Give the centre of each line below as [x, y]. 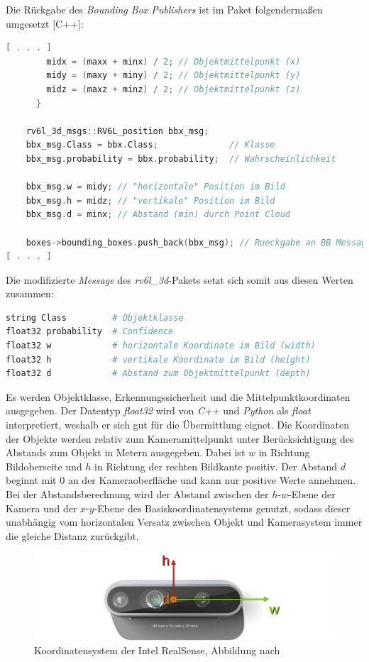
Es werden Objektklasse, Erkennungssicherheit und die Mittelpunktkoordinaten [178, 396]
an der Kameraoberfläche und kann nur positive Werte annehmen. [212, 480]
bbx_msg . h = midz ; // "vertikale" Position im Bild [150, 200]
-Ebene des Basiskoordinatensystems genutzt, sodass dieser [222, 508]
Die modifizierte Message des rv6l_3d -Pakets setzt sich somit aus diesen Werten [180, 279]
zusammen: [30, 293]
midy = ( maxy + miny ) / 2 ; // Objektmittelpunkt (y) [174, 76]
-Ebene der [312, 494]
